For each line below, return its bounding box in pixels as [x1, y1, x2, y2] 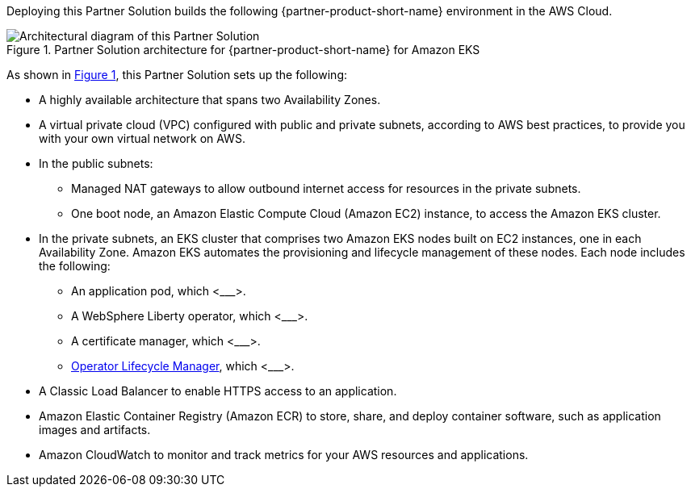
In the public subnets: [39, 157, 153, 170]
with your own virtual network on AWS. [39, 132, 245, 145]
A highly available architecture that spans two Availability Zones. [39, 93, 381, 107]
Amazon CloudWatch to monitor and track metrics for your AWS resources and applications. [39, 448, 529, 462]
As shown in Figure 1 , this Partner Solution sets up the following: [6, 68, 347, 81]
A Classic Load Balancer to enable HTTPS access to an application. [39, 384, 397, 398]
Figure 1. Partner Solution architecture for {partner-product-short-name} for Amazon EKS [6, 43, 480, 56]
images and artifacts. [39, 423, 151, 437]
